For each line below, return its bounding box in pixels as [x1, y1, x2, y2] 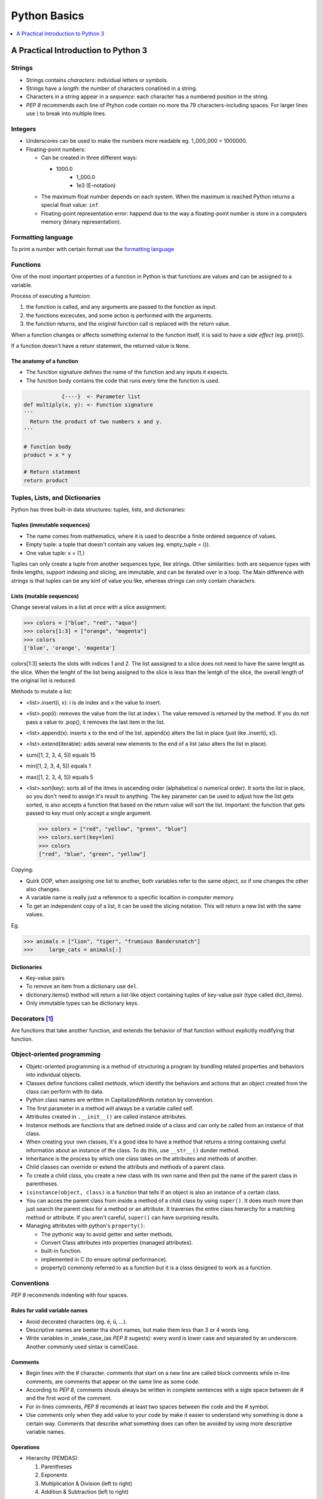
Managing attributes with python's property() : [26, 1222, 145, 1229]
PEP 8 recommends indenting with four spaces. [11, 1292, 129, 1299]
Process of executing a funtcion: [11, 292, 92, 299]
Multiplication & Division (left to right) [41, 1480, 133, 1487]
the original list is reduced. [11, 677, 77, 684]
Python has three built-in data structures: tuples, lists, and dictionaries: [11, 506, 185, 513]
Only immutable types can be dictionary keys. [26, 1000, 139, 1007]
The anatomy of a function [11, 357, 78, 365]
